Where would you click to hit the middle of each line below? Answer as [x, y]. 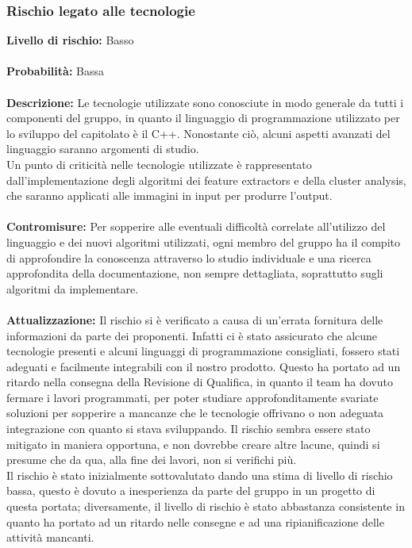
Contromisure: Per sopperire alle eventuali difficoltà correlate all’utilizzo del [196, 226]
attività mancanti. [50, 537]
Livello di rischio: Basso [70, 40]
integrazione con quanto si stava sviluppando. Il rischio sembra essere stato [189, 429]
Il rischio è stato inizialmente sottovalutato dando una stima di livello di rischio [200, 475]
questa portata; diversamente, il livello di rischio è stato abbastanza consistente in [206, 506]
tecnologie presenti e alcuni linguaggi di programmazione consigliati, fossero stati [203, 351]
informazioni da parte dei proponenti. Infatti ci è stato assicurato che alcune [192, 335]
